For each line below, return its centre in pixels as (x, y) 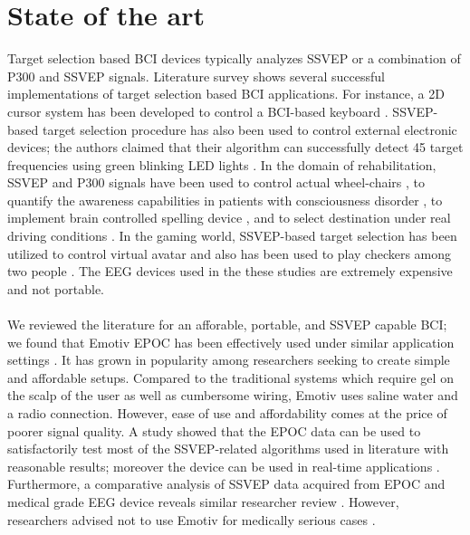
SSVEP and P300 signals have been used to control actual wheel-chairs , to (216, 182)
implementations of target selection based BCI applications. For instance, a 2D (226, 94)
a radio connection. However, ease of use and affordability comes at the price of (227, 413)
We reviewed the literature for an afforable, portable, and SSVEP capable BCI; (227, 325)
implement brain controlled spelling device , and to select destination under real (229, 218)
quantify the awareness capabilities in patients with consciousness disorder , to (225, 200)
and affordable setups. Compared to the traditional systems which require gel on (230, 377)
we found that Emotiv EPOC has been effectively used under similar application (231, 342)
